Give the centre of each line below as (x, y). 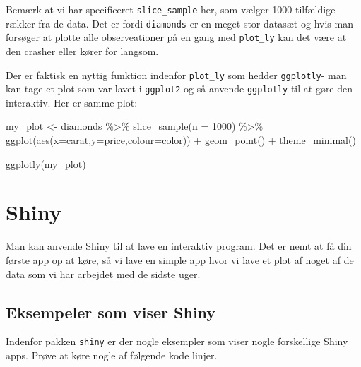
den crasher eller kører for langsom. (82, 50)
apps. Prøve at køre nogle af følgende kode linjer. (112, 355)
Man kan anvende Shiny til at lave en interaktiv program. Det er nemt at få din (179, 246)
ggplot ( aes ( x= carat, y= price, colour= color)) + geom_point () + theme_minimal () (181, 140)
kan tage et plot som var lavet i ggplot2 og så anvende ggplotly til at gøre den (179, 89)
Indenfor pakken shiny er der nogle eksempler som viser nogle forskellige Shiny (177, 341)
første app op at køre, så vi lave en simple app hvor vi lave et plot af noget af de (180, 259)
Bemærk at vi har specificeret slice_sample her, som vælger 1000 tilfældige (171, 9)
